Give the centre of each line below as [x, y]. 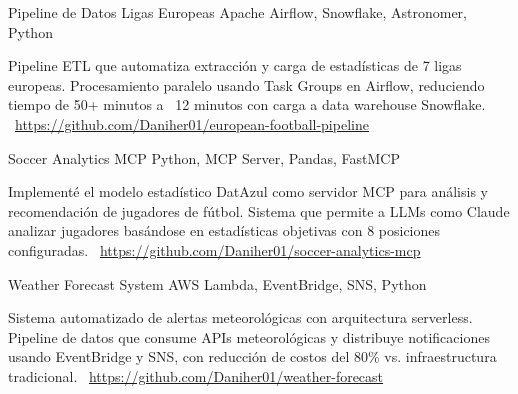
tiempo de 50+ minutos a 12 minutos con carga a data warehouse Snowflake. [247, 104]
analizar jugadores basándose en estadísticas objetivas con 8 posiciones [224, 230]
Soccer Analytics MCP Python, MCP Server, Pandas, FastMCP [204, 157]
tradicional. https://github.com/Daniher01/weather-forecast [196, 375]
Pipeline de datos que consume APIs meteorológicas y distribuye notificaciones [249, 336]
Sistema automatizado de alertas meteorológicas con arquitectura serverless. [240, 317]
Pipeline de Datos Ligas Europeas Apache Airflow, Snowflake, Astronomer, [237, 12]
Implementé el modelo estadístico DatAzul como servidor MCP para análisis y [248, 191]
